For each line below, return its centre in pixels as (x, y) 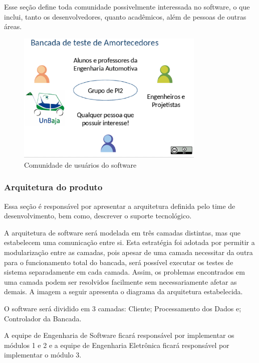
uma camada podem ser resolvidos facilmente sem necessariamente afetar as (120, 281)
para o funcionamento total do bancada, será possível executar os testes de (119, 262)
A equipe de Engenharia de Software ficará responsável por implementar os (119, 335)
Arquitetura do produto (53, 187)
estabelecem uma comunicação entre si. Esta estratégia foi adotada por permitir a (129, 242)
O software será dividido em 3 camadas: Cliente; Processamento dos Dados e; (123, 309)
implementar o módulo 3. (43, 355)
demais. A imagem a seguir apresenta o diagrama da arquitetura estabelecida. (123, 291)
